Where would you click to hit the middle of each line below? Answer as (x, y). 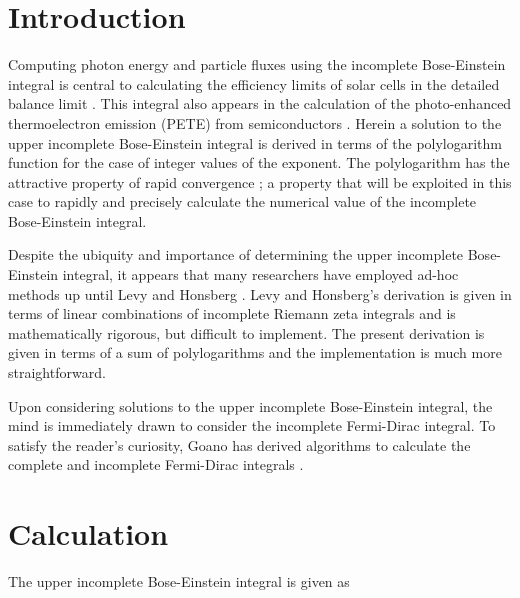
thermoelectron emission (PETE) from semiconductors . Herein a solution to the (255, 122)
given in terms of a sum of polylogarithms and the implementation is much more (255, 352)
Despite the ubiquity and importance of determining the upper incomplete (236, 254)
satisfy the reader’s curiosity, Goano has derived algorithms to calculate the (239, 444)
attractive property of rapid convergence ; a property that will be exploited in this (260, 181)
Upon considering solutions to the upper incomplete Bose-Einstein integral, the (250, 405)
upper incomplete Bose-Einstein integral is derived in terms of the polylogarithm (255, 142)
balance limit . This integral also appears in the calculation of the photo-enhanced (260, 103)
